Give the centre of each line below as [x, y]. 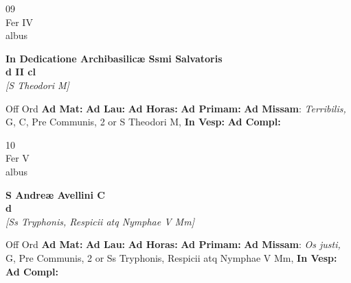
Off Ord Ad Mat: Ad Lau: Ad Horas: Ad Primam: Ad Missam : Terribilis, [176, 108]
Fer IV [19, 22]
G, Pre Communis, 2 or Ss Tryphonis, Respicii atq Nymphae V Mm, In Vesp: [171, 257]
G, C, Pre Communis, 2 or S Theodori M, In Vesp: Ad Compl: [143, 122]
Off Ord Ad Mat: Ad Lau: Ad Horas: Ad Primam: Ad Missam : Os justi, [173, 244]
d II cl [21, 72]
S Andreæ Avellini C [55, 194]
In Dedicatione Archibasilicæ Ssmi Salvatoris [114, 58]
